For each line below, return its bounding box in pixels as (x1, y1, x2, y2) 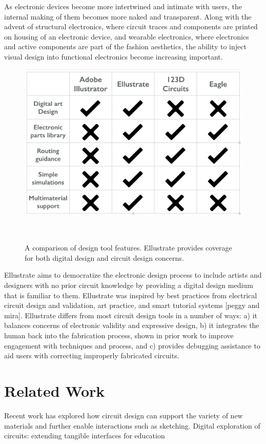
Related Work (4, 380, 105, 401)
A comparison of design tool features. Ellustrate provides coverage (25, 242, 232, 253)
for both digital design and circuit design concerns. (25, 252, 184, 263)
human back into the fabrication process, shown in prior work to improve (4, 330, 234, 341)
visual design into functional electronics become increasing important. (4, 51, 223, 62)
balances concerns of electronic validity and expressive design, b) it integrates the (4, 320, 259, 331)
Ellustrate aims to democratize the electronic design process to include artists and (4, 269, 262, 280)
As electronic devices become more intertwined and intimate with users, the (4, 1, 242, 11)
